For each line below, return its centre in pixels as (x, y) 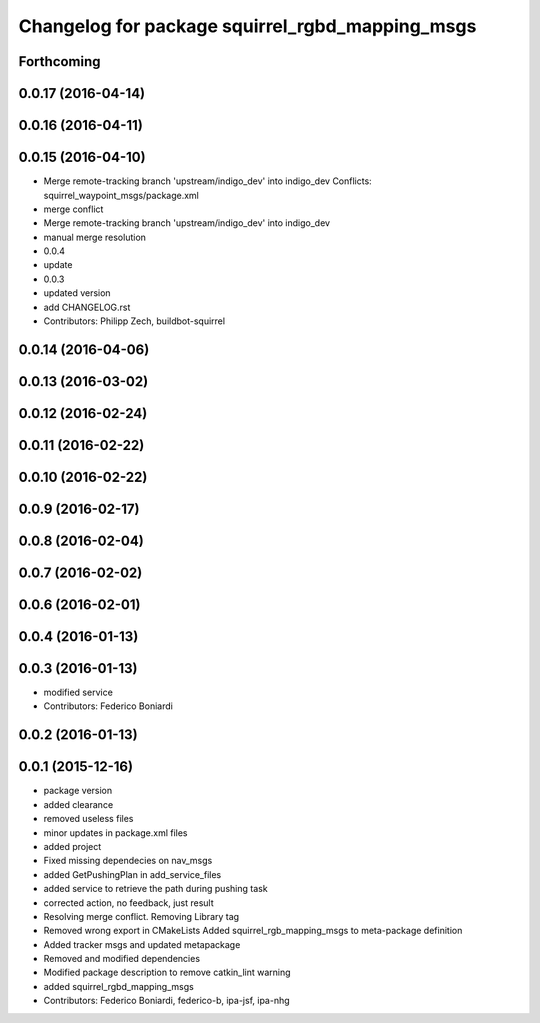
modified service (78, 692)
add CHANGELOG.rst (87, 307)
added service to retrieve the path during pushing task (156, 889)
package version (78, 791)
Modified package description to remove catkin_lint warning (167, 972)
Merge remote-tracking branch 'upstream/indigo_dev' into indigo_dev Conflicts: (207, 181)
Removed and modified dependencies (121, 959)
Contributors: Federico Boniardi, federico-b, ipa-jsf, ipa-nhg (166, 1001)
